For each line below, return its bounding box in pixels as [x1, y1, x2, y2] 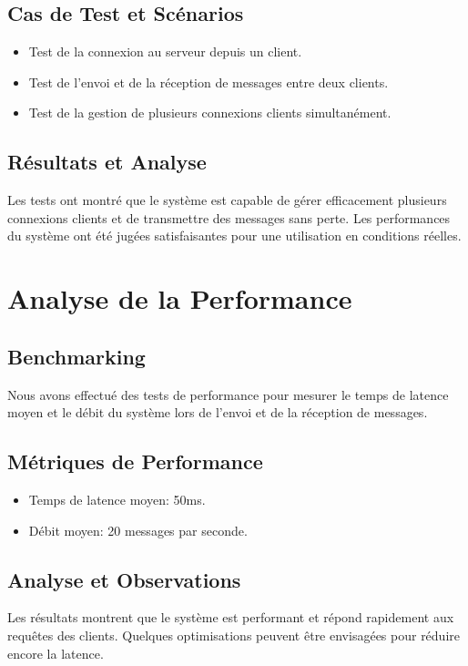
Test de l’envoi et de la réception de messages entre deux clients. [28, 72, 389, 91]
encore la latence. [7, 643, 104, 662]
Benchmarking [7, 342, 146, 370]
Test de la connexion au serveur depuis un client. [28, 42, 302, 61]
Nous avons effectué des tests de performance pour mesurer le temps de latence [7, 384, 449, 404]
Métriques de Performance [7, 447, 263, 476]
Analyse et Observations [7, 565, 241, 593]
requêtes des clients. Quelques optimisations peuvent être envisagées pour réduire [7, 625, 460, 644]
